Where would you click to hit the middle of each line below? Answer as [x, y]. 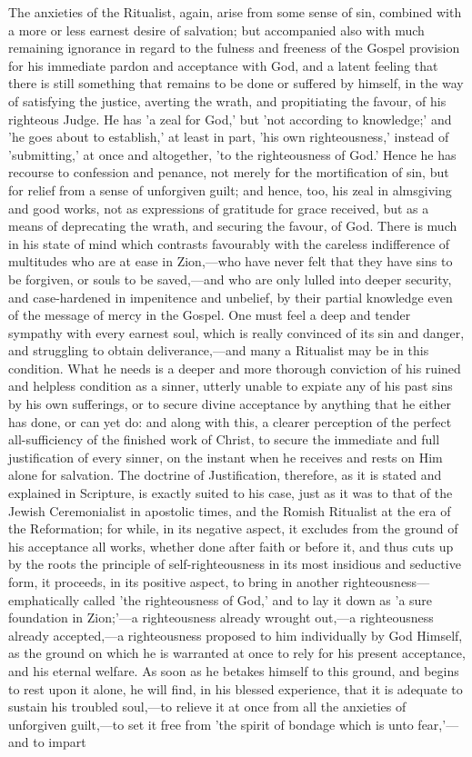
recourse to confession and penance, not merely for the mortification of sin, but [229, 172]
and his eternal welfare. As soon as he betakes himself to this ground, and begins [234, 670]
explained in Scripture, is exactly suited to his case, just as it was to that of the [231, 493]
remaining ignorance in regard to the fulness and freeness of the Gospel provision [234, 48]
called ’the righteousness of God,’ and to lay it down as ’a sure [258, 599]
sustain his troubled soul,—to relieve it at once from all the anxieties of [207, 707]
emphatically [44, 599]
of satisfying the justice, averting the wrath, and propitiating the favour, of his [227, 100]
